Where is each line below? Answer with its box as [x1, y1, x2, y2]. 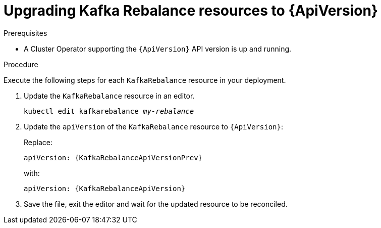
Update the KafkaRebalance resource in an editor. [24, 91, 195, 100]
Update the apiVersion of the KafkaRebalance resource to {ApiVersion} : [24, 122, 283, 131]
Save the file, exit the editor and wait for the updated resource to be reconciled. [24, 199, 288, 208]
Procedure [4, 60, 38, 69]
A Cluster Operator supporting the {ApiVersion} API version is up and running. [24, 44, 292, 53]
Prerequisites [4, 28, 47, 37]
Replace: [24, 138, 52, 147]
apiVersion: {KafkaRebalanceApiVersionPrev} [24, 153, 203, 162]
